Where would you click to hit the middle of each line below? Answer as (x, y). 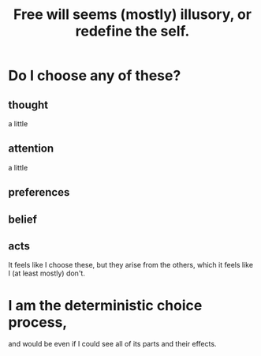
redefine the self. (132, 31)
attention (31, 149)
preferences (39, 192)
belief (22, 219)
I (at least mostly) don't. (47, 273)
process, (38, 322)
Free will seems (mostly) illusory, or (132, 15)
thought (28, 105)
